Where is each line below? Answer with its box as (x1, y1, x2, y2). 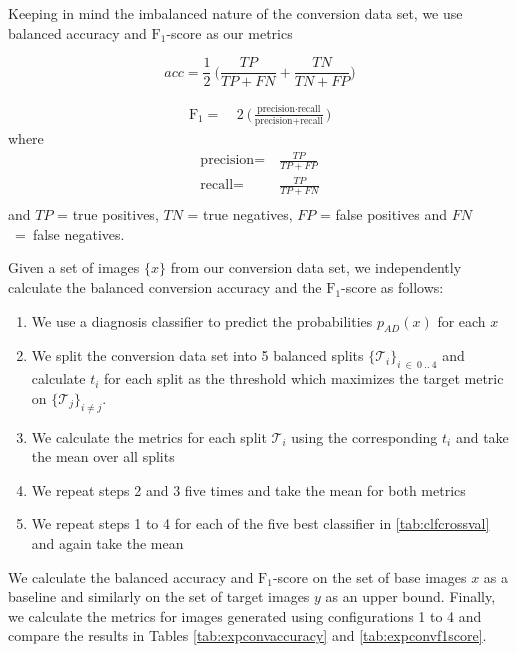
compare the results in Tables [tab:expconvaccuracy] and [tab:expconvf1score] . (8, 625, 487, 646)
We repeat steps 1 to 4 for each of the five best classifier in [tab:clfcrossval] (31, 513, 490, 534)
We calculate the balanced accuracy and (8, 566, 254, 587)
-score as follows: (341, 277, 444, 298)
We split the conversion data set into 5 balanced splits (31, 345, 364, 366)
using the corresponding (291, 426, 438, 447)
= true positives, (57, 204, 159, 225)
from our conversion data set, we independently (170, 257, 462, 278)
